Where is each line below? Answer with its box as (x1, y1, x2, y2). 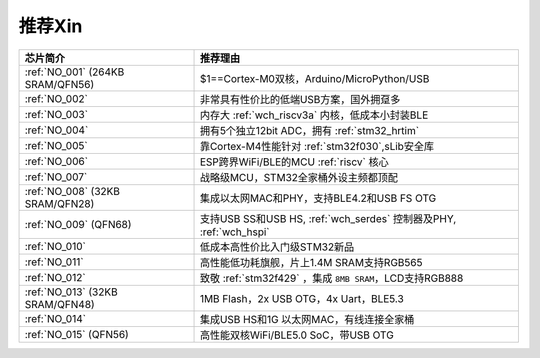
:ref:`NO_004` (24, 123, 89, 137)
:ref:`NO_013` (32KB (24, 285, 119, 299)
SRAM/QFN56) (24, 77, 95, 91)
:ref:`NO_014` (24, 311, 87, 325)
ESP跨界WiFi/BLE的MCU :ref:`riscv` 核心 (199, 155, 389, 169)
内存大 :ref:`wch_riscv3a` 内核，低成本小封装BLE (199, 108, 429, 122)
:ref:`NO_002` (24, 91, 89, 105)
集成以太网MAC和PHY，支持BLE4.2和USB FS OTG (199, 191, 437, 205)
